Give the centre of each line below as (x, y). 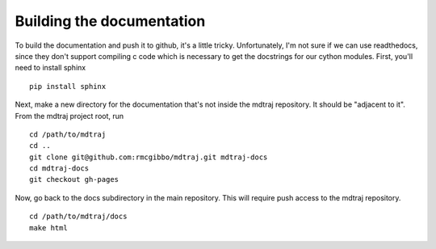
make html (48, 228)
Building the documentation (110, 21)
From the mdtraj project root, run (69, 116)
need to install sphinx (50, 68)
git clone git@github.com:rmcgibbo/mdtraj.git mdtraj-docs (149, 157)
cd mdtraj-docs (59, 169)
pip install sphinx (68, 86)
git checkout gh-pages (74, 179)
